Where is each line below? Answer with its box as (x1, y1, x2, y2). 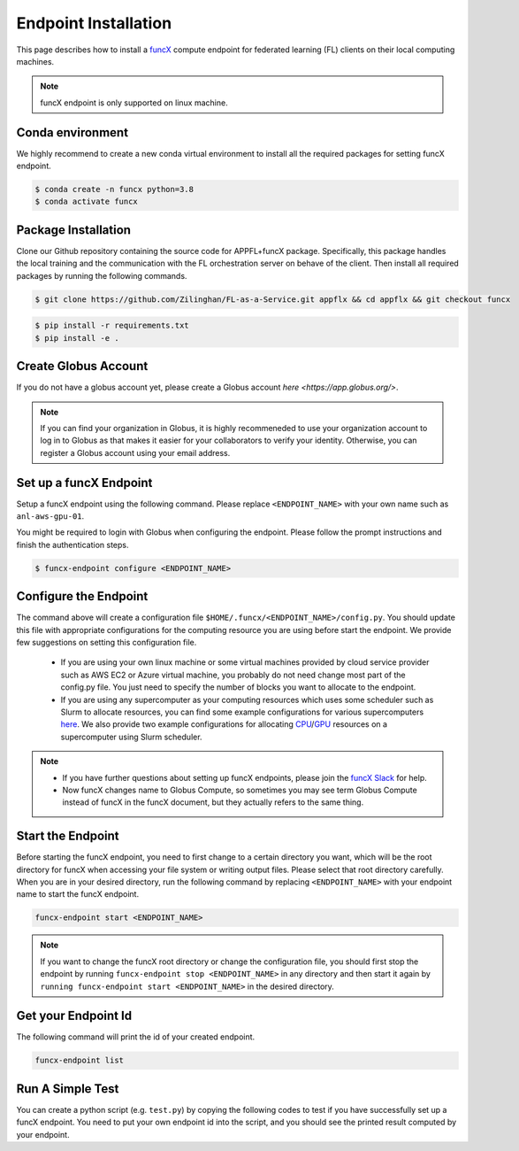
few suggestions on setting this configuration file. (16, 637, 197, 648)
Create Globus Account (16, 359, 149, 374)
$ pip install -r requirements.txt (34, 321, 189, 331)
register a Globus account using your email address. (40, 447, 231, 458)
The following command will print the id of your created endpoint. (16, 1031, 256, 1042)
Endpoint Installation (16, 13, 172, 33)
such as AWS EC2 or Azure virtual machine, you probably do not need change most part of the (60, 669, 406, 680)
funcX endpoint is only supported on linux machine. (40, 97, 229, 108)
